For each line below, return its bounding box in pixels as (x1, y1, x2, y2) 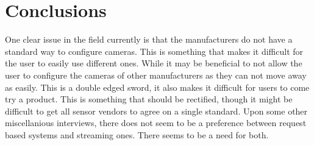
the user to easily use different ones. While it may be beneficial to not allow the (5, 57, 302, 69)
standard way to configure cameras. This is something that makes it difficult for (5, 44, 304, 57)
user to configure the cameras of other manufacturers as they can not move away (5, 68, 307, 81)
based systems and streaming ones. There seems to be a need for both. (5, 128, 269, 141)
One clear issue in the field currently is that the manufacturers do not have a (5, 33, 293, 46)
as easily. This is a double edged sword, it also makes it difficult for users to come (5, 80, 310, 93)
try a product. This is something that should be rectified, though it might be (5, 93, 293, 105)
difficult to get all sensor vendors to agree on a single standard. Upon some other (5, 104, 308, 117)
